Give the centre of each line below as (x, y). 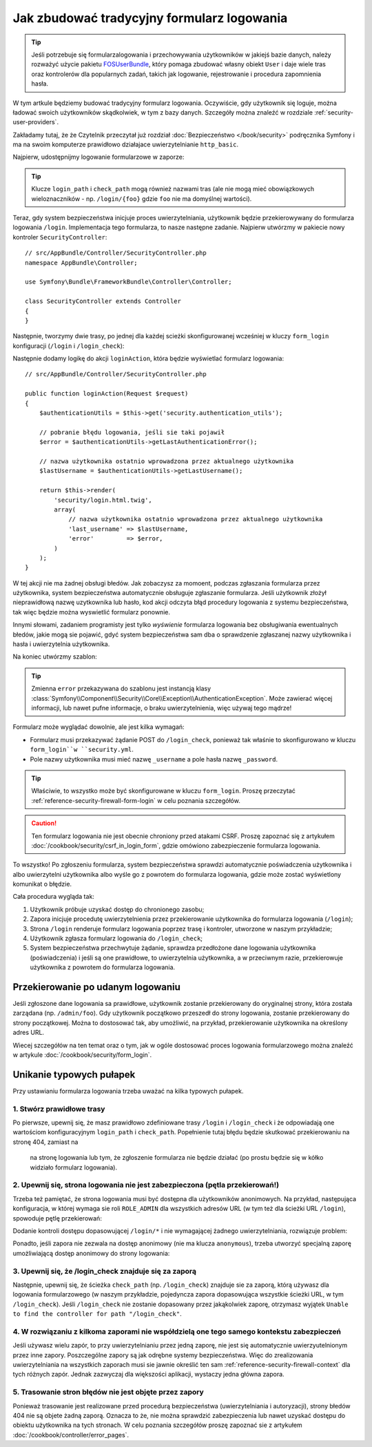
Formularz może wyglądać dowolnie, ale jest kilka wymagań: (99, 727)
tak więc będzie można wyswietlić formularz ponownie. (91, 612)
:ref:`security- (334, 112)
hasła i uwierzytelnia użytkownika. (61, 644)
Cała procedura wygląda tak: (53, 897)
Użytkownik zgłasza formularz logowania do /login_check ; (116, 938)
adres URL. (29, 1033)
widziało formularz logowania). (74, 1167)
